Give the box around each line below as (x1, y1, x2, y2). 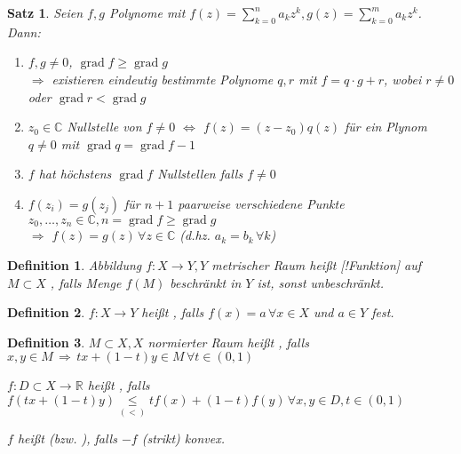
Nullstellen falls (157, 164, 243, 183)
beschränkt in (170, 273, 242, 291)
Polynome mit (108, 4, 186, 21)
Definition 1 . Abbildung (7, 256, 142, 274)
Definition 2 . (7, 303, 85, 322)
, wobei (384, 69, 422, 88)
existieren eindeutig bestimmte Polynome (52, 69, 274, 88)
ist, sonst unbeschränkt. (257, 273, 385, 291)
